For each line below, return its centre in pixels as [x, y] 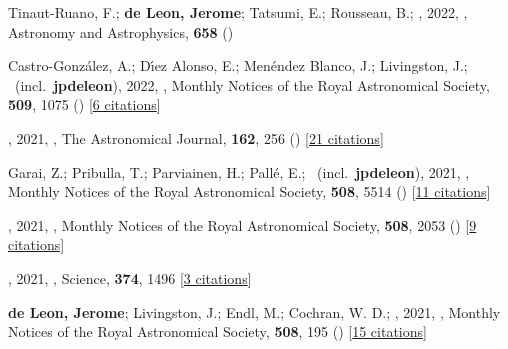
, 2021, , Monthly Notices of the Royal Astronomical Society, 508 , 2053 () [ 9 [242, 224]
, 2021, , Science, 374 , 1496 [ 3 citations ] [130, 277]
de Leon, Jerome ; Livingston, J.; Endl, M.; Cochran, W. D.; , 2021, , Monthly [254, 311]
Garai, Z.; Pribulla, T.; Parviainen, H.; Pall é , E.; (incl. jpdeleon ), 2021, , [239, 171]
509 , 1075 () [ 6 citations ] [84, 104]
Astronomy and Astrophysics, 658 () [121, 31]
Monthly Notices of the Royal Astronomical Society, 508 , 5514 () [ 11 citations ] [249, 191]
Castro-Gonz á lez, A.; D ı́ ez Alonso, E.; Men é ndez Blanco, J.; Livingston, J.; [238, 65]
